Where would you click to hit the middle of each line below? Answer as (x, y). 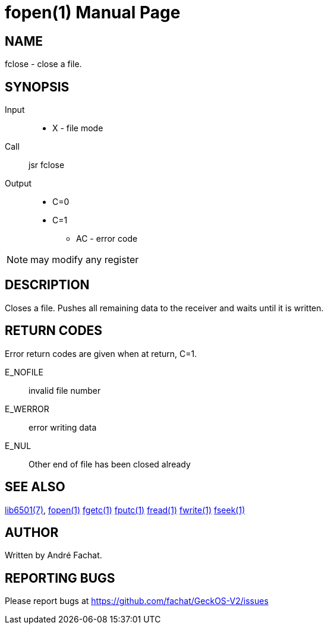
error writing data (63, 427)
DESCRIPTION (47, 285)
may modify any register (85, 260)
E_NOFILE (24, 372)
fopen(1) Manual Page (93, 12)
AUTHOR (32, 532)
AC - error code (107, 239)
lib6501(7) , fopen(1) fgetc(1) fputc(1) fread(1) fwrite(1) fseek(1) (125, 510)
